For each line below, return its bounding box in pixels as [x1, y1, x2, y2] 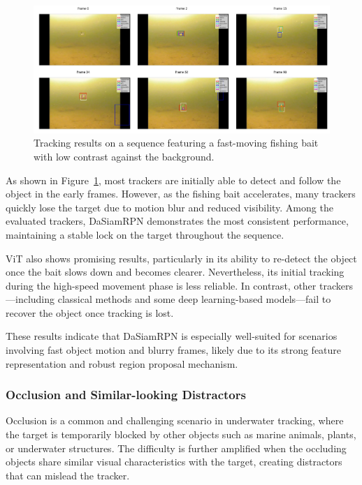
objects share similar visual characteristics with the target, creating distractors [6, 454, 342, 469]
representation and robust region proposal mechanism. [6, 356, 238, 371]
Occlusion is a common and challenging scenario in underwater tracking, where [6, 413, 344, 428]
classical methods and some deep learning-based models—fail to [57, 292, 331, 306]
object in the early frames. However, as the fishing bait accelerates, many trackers [6, 186, 356, 201]
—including [6, 292, 55, 306]
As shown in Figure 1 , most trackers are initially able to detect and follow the [6, 172, 341, 187]
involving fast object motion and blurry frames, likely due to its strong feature [6, 343, 342, 357]
